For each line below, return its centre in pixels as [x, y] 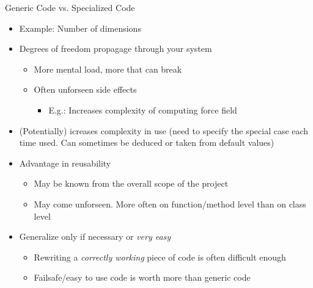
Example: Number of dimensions [80, 28]
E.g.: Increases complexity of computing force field [143, 110]
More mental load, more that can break [108, 69]
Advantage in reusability [65, 163]
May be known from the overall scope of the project [131, 183]
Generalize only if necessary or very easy [95, 236]
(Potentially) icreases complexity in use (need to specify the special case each [164, 130]
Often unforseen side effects [85, 89]
